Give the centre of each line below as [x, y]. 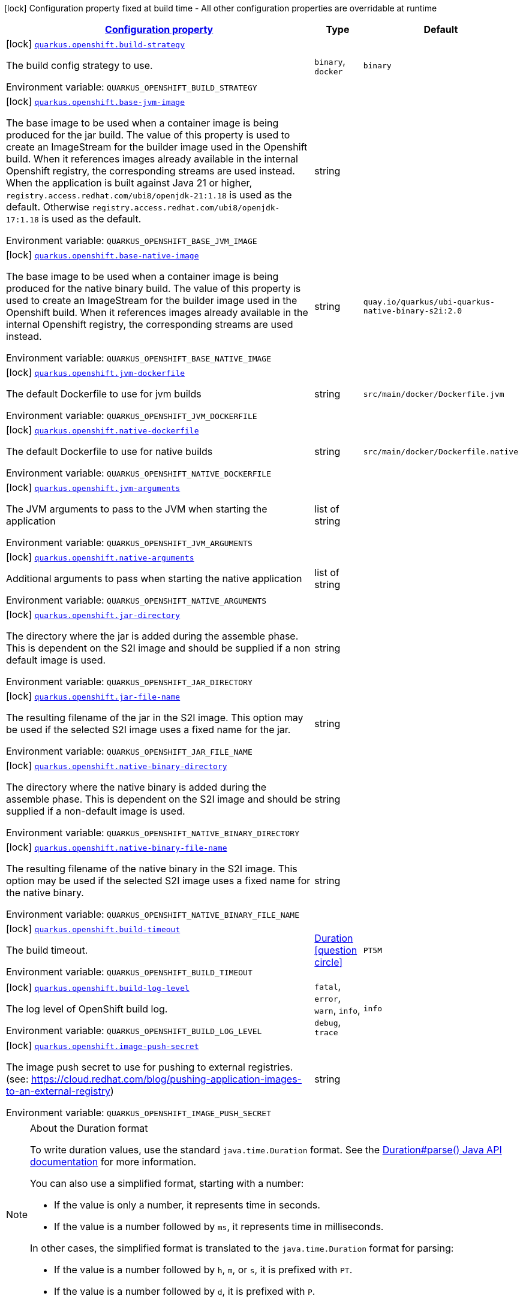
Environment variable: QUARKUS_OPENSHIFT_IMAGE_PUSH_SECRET [139, 1113]
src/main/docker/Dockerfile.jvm [434, 394]
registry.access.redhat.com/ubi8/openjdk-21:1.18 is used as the [149, 195]
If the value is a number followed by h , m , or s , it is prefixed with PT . [203, 1270]
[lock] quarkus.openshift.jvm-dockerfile [96, 372]
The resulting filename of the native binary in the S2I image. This [152, 869]
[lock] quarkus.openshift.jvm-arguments [93, 487]
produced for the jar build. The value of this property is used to [148, 135]
